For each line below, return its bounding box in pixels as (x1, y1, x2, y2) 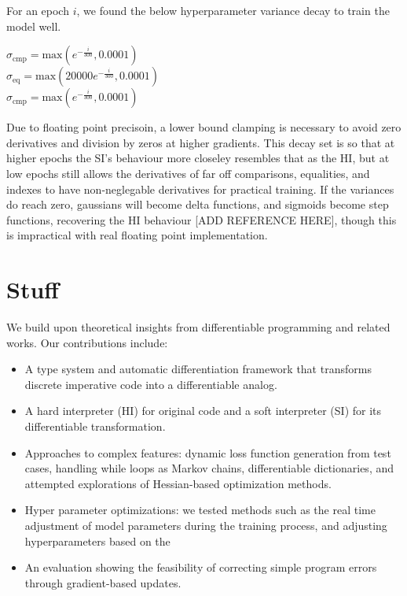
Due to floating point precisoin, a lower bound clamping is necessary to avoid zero (6, 119, 401, 135)
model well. (6, 17, 61, 34)
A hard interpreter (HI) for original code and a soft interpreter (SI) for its (24, 402, 382, 419)
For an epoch (6, 2, 69, 18)
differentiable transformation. (24, 418, 166, 435)
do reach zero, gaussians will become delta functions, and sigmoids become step (6, 196, 389, 213)
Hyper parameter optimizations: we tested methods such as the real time (24, 502, 376, 518)
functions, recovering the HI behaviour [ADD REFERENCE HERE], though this (6, 211, 397, 228)
